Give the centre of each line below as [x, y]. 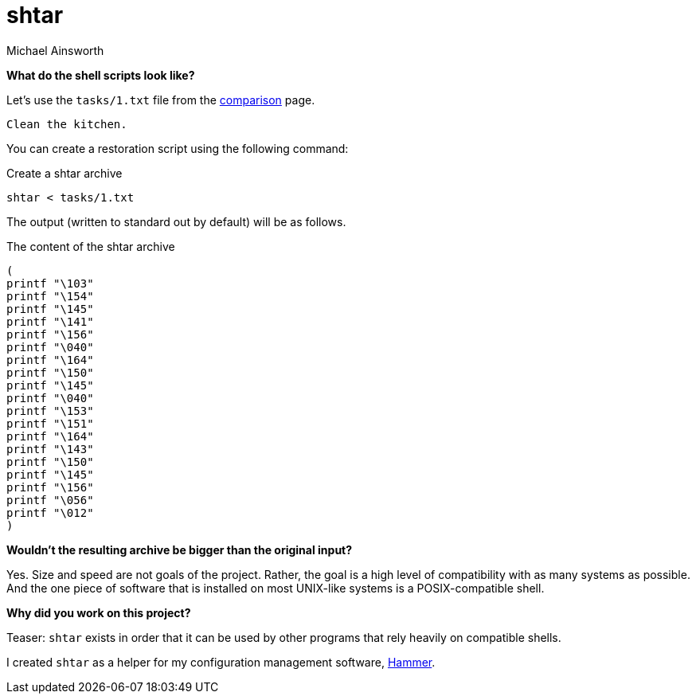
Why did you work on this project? [99, 612]
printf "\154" [50, 296]
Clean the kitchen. [67, 124]
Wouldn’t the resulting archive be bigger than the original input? [180, 549]
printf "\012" [50, 512]
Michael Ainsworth [55, 50]
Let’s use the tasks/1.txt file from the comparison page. [161, 100]
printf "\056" [50, 500]
